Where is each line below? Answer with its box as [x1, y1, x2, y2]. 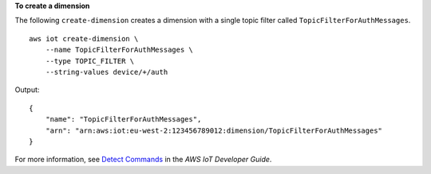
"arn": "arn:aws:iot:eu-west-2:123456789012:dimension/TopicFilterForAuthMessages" [45, 126, 383, 135]
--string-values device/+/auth [45, 68, 168, 76]
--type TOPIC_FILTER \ [45, 56, 135, 65]
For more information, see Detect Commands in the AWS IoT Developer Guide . [14, 155, 272, 164]
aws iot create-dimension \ [29, 34, 139, 43]
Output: [14, 85, 40, 95]
